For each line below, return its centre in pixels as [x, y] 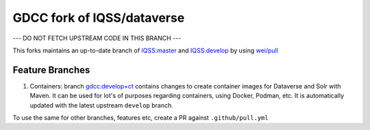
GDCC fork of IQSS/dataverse [99, 18]
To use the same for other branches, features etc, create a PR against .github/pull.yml [140, 118]
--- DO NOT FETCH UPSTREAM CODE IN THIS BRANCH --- [97, 38]
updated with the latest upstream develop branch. [102, 105]
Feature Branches [51, 70]
